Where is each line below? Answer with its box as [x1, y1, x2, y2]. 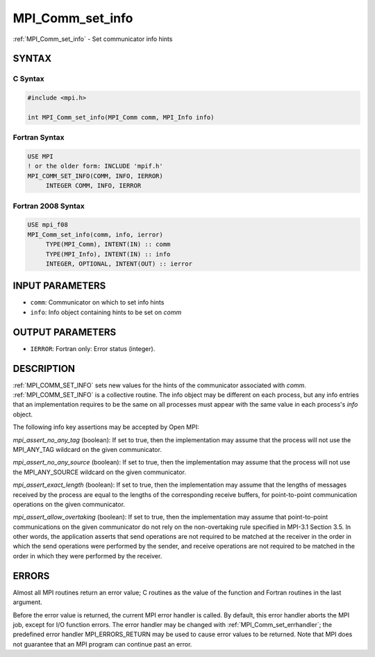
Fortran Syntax [12, 133, 65, 143]
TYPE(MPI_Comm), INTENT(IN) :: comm [45, 241, 171, 248]
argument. [12, 598, 43, 606]
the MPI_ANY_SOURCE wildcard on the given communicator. [12, 468, 187, 476]
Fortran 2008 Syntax [12, 201, 85, 211]
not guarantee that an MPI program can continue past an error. [12, 640, 192, 648]
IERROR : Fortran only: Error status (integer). [30, 344, 156, 352]
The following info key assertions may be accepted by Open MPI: [12, 423, 199, 431]
